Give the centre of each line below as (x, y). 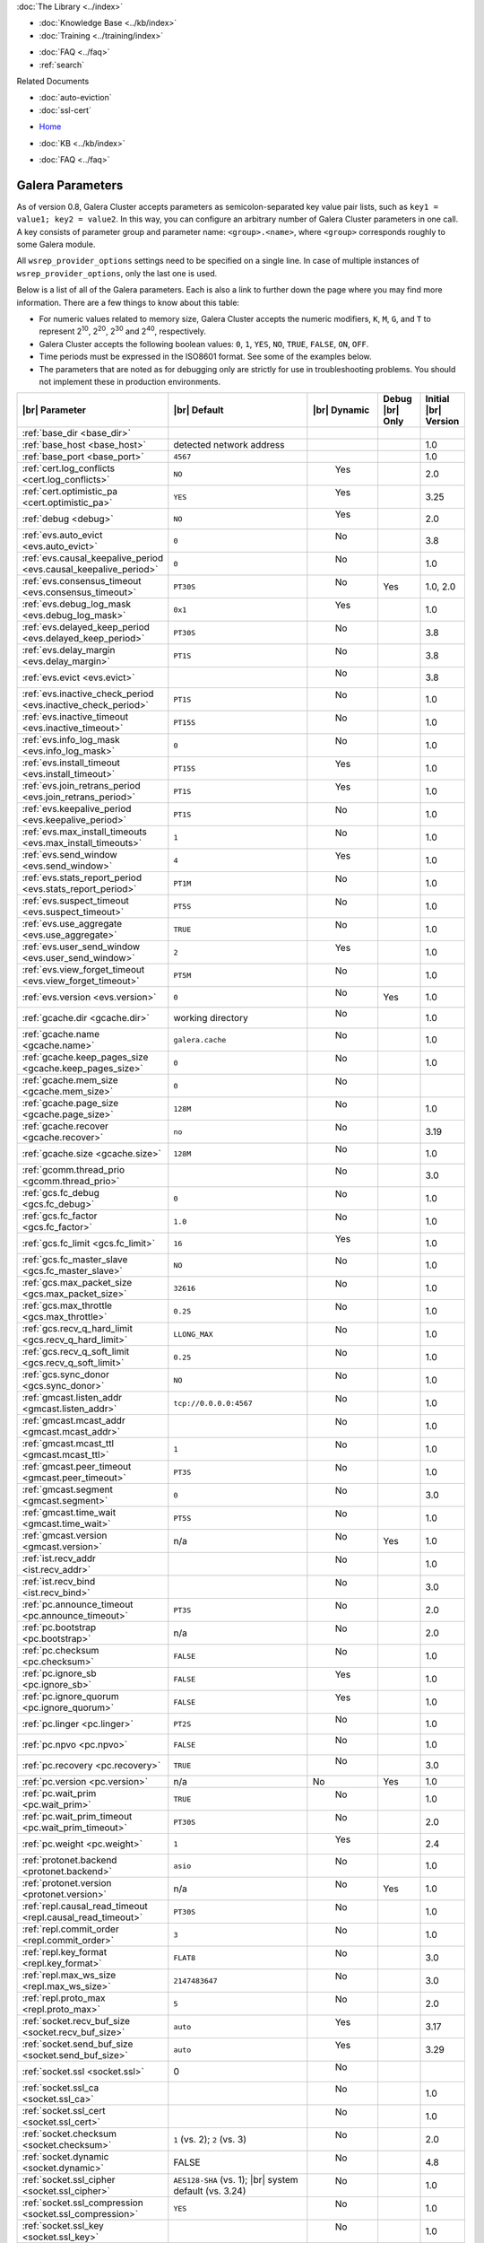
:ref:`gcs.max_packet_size (77, 1283)
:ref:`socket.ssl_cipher (69, 2180)
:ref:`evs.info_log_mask (71, 740)
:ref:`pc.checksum (60, 1651)
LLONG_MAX (194, 1334)
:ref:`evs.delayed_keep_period (86, 627)
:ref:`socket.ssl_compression (82, 2203)
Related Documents (53, 81)
